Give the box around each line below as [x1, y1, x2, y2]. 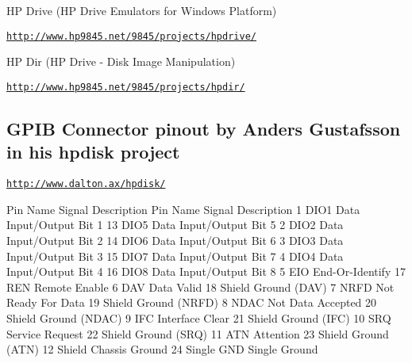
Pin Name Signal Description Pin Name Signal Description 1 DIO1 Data [6, 201, 360, 217]
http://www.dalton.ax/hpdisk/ [6, 178, 166, 190]
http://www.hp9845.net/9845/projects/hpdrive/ [6, 30, 256, 42]
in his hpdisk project [6, 139, 180, 164]
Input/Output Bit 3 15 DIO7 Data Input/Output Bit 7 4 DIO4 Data [6, 247, 344, 264]
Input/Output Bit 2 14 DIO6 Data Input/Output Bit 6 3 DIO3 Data [6, 231, 344, 248]
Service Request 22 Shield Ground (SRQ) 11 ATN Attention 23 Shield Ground [6, 325, 389, 342]
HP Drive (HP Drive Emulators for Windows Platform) [6, 2, 277, 18]
